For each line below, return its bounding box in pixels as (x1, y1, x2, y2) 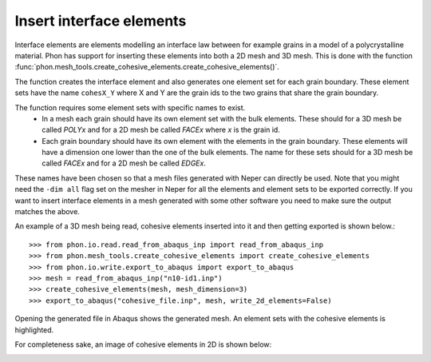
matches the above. (14, 207, 80, 217)
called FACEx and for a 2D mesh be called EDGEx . (42, 158, 207, 168)
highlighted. (14, 324, 54, 335)
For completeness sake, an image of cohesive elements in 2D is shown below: (14, 340, 272, 349)
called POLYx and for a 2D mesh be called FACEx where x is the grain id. (42, 125, 281, 135)
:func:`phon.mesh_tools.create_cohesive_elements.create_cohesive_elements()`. (14, 62, 279, 72)
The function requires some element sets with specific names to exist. (14, 102, 246, 112)
